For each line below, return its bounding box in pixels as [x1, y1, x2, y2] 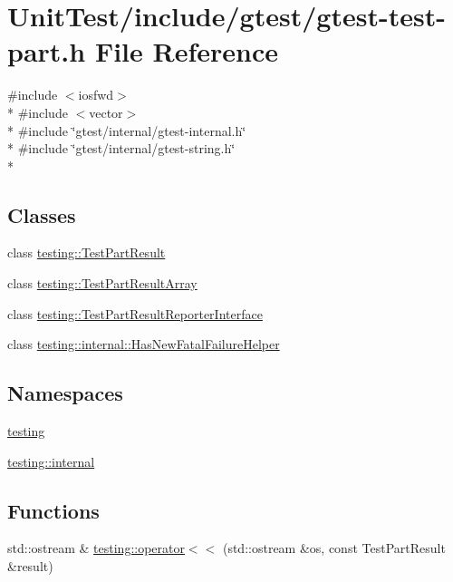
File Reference [94, 33, 278, 70]
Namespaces [7, 379, 123, 407]
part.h [7, 33, 86, 70]
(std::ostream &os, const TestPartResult [222, 538, 446, 558]
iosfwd [78, 85, 114, 104]
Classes [7, 200, 76, 228]
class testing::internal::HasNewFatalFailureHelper [7, 335, 280, 354]
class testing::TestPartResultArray [7, 274, 198, 293]
